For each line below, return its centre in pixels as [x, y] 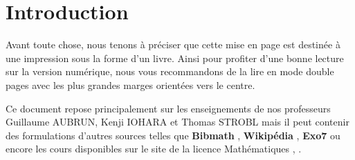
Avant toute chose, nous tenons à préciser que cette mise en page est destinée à [173, 44]
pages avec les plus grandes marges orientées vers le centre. [130, 84]
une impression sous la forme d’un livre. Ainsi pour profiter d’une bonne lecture [175, 58]
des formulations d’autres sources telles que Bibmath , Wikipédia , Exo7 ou [173, 135]
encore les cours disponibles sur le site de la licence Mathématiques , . [154, 149]
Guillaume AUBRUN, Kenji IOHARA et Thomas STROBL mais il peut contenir [177, 122]
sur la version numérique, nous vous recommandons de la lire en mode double [170, 71]
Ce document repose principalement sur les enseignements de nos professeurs [168, 108]
